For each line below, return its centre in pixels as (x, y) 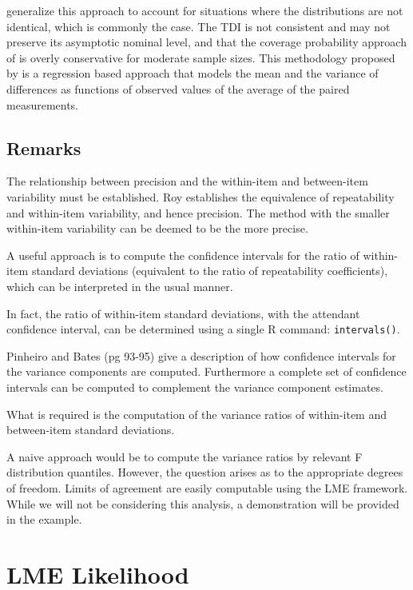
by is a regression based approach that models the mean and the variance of (193, 73)
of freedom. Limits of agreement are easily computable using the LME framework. (207, 487)
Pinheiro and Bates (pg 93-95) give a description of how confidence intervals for (201, 355)
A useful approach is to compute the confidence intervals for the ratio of (183, 255)
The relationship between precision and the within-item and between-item (187, 181)
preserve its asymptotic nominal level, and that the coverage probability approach (206, 42)
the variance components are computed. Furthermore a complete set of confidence (206, 371)
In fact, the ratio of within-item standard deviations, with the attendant (183, 313)
